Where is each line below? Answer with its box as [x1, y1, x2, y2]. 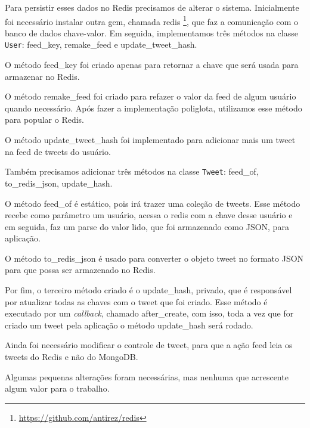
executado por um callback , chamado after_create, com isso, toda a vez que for [5, 307, 294, 320]
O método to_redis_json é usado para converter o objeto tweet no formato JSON [5, 252, 304, 264]
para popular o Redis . [5, 113, 85, 126]
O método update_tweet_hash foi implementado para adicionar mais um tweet [5, 134, 296, 146]
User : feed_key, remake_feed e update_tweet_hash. [5, 38, 197, 51]
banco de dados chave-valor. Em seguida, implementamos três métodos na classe [5, 26, 298, 39]
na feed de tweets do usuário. [5, 145, 111, 157]
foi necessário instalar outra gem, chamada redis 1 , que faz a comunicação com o [5, 13, 298, 27]
